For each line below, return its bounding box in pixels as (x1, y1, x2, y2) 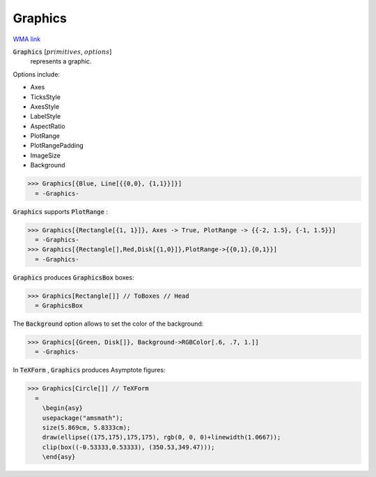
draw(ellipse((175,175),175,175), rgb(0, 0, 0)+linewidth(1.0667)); (42, 433, 281, 441)
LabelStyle (30, 112, 61, 121)
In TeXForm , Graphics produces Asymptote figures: (13, 366, 166, 374)
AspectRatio (30, 122, 65, 130)
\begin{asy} (42, 404, 84, 412)
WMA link (13, 35, 41, 43)
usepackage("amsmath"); (42, 414, 123, 422)
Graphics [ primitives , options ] (13, 47, 112, 56)
